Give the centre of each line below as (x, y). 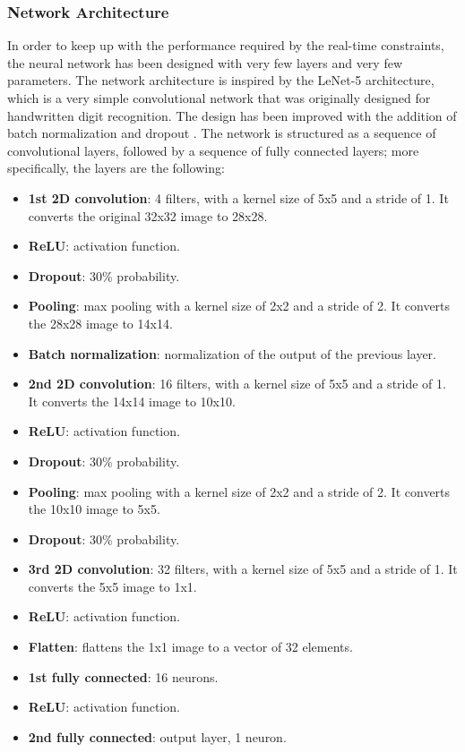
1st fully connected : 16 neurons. (123, 676)
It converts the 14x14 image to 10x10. (132, 401)
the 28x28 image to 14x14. (100, 323)
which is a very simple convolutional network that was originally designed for (219, 98)
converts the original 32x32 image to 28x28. (148, 215)
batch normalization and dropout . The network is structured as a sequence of (222, 133)
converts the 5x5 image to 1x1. (112, 586)
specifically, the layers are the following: (116, 168)
